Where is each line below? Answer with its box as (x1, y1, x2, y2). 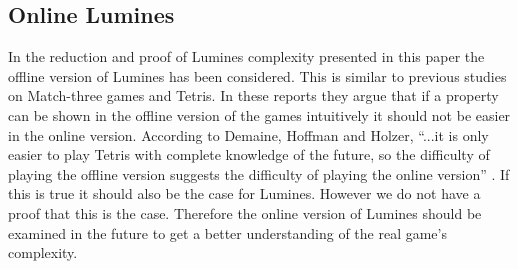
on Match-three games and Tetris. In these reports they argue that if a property (8, 85, 499, 106)
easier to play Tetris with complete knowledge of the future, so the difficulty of (8, 144, 490, 165)
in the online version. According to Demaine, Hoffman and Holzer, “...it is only (8, 124, 489, 145)
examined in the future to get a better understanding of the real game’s (8, 222, 447, 243)
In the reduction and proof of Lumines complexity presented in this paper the (8, 46, 485, 67)
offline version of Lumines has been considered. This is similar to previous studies (8, 65, 507, 86)
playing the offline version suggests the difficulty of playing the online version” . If (8, 163, 510, 184)
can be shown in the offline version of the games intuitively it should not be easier (8, 104, 511, 125)
